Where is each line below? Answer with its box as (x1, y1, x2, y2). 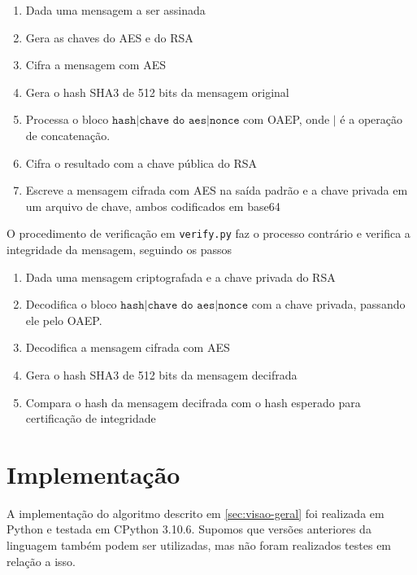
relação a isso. (7, 552, 76, 569)
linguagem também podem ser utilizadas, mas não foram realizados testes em (7, 537, 392, 554)
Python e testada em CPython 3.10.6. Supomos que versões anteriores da (7, 520, 371, 538)
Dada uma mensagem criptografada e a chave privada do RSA (25, 268, 336, 285)
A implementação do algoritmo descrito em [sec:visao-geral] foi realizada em (7, 504, 384, 521)
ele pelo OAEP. (25, 311, 102, 328)
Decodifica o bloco (25, 296, 117, 313)
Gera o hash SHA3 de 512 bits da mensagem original (25, 83, 289, 100)
